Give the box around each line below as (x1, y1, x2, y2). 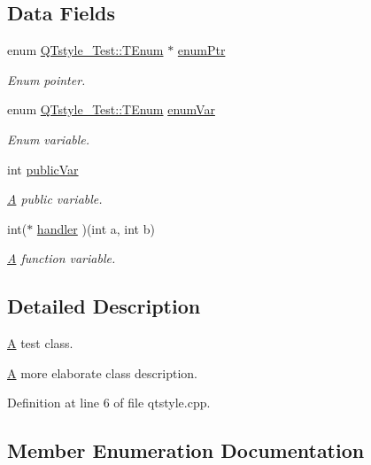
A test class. (7, 334, 73, 353)
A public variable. (7, 190, 103, 208)
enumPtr (177, 41, 226, 59)
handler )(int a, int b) (36, 219, 155, 237)
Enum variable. (7, 129, 90, 148)
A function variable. (7, 249, 116, 267)
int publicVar (7, 159, 79, 178)
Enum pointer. (7, 70, 86, 89)
